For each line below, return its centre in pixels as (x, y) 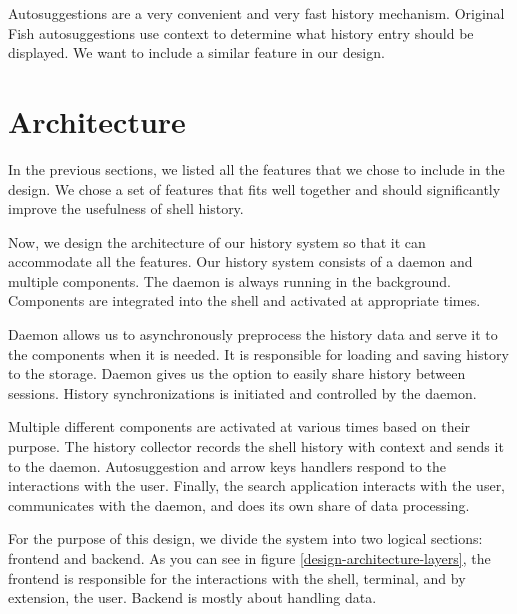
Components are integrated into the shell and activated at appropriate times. (244, 300)
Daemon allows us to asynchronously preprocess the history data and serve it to (253, 334)
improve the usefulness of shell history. (126, 208)
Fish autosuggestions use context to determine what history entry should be (241, 32)
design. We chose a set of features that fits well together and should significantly (254, 188)
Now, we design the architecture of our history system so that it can (217, 241)
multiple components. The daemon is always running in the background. (229, 280)
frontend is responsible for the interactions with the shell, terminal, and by (237, 577)
